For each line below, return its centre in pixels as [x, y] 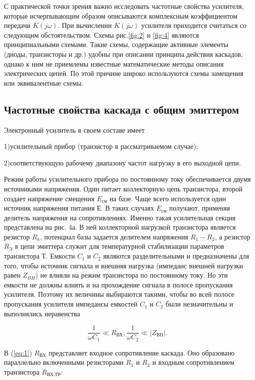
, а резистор [233, 236]
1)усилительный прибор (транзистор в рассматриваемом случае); [101, 146]
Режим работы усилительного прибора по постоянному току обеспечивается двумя [127, 179]
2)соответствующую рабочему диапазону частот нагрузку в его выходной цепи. [123, 162]
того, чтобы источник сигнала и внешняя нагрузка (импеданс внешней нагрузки [124, 265]
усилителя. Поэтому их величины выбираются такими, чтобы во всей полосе [119, 294]
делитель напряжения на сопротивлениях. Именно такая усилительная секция [120, 217]
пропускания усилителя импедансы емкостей [71, 304]
